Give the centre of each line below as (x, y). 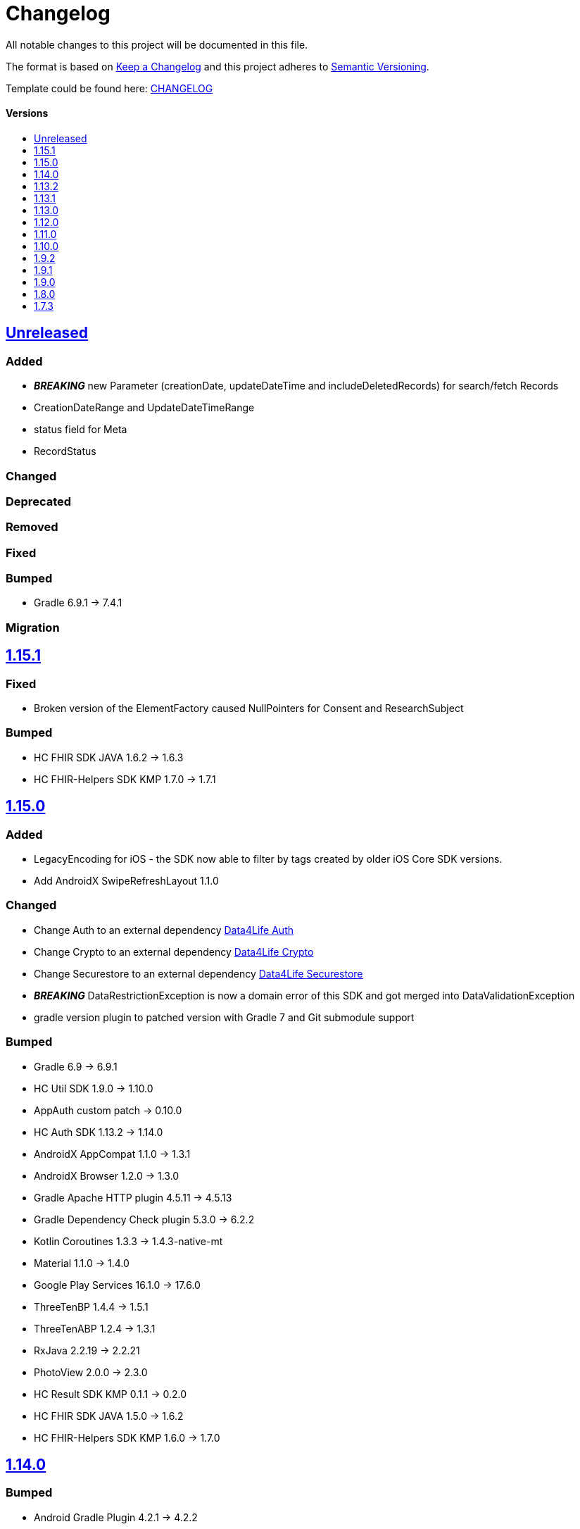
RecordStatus (65, 451)
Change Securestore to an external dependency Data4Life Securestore (198, 973)
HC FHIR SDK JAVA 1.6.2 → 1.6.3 (109, 757)
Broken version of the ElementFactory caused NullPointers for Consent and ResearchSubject (249, 709)
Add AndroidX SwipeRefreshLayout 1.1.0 (126, 881)
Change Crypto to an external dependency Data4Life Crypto (174, 951)
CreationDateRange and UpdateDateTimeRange (144, 408)
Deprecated (39, 501)
